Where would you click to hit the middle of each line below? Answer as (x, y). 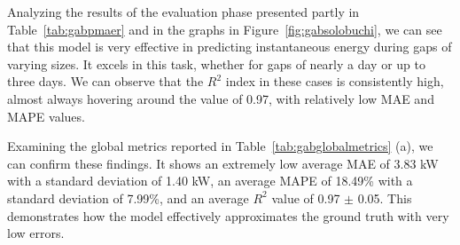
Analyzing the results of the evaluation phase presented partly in (183, 12)
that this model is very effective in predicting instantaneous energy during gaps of (230, 47)
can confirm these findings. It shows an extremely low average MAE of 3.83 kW (223, 163)
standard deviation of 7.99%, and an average (128, 198)
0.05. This (385, 198)
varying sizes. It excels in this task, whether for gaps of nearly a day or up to (216, 63)
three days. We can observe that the (105, 81)
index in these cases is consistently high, (335, 81)
